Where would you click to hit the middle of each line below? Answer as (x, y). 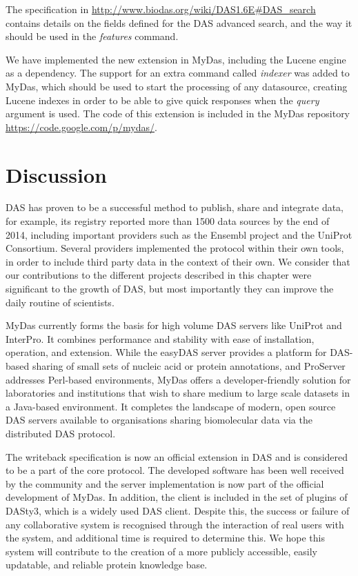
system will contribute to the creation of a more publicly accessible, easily (161, 551)
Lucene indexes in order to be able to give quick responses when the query (162, 100)
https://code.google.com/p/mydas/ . (81, 127)
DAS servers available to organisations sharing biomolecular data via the (159, 420)
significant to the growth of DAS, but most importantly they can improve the (170, 289)
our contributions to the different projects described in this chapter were (159, 275)
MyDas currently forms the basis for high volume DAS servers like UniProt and (174, 325)
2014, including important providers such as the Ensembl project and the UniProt (179, 234)
